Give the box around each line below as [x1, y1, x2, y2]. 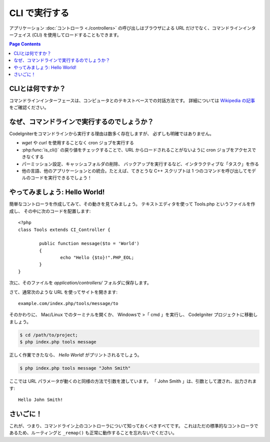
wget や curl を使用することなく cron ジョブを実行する [21, 140, 134, 146]
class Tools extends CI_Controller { [18, 226, 111, 232]
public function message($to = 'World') [39, 240, 139, 246]
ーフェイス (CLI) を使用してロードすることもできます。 [9, 31, 122, 37]
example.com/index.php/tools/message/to [18, 300, 118, 306]
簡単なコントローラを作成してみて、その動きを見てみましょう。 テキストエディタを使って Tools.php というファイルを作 [9, 201, 255, 207]
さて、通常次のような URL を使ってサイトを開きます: [9, 289, 117, 295]
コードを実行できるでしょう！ [30, 175, 92, 181]
